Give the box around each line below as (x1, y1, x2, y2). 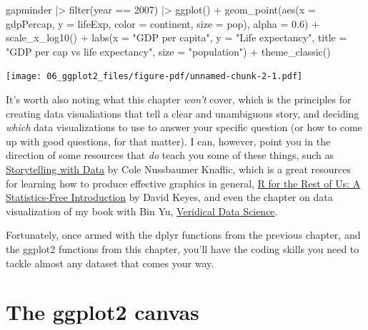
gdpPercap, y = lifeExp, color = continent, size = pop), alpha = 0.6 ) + (6, 16, 319, 31)
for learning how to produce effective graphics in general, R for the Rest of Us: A (6, 175, 361, 190)
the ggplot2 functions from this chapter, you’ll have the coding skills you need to (6, 241, 359, 256)
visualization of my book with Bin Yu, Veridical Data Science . (6, 203, 278, 218)
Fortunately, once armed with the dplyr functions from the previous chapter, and (6, 227, 361, 242)
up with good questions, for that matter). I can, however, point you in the (6, 133, 331, 148)
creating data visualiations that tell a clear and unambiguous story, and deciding (6, 105, 359, 120)
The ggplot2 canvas (6, 297, 199, 326)
